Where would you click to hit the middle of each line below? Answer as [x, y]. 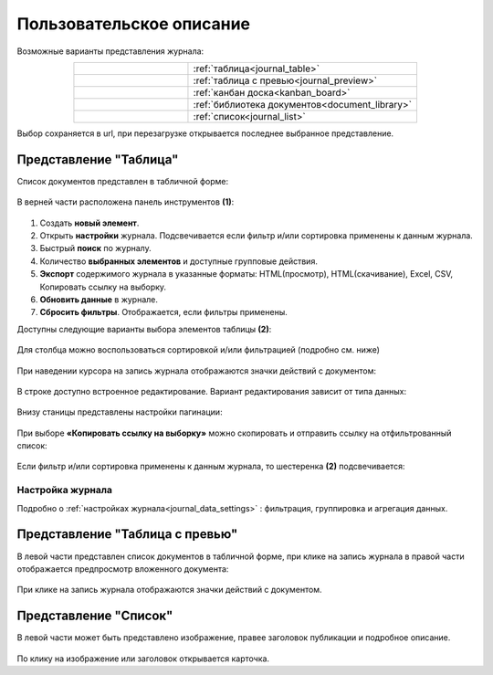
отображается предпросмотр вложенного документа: [123, 569]
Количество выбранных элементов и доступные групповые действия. [179, 261]
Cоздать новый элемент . [89, 223]
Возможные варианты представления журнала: [110, 51]
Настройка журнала [65, 490]
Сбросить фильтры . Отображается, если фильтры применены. [163, 312]
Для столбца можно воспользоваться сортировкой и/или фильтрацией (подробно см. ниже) [199, 350]
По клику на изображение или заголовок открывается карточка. [143, 659]
